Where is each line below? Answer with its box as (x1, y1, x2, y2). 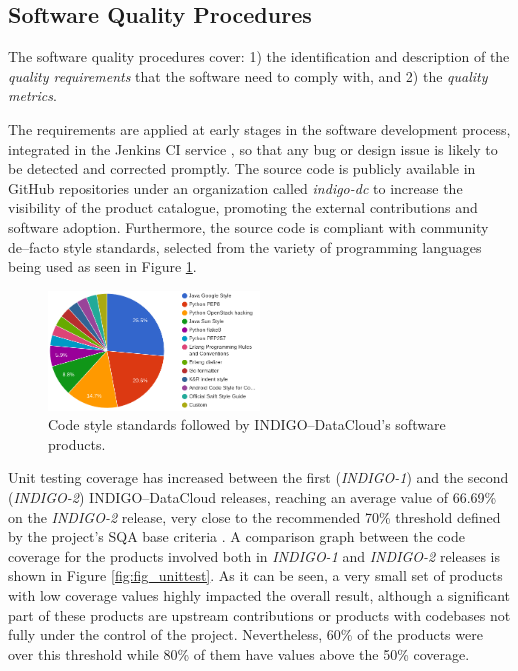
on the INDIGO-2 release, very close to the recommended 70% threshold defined (8, 506, 501, 527)
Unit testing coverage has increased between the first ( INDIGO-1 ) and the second (8, 467, 509, 488)
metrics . (8, 85, 57, 106)
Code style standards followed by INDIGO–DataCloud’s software (48, 414, 446, 435)
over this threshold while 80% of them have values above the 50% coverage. (8, 643, 470, 664)
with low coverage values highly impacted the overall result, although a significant (8, 585, 511, 605)
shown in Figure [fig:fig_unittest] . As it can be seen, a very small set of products (8, 565, 503, 586)
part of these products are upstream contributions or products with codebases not (8, 604, 511, 625)
